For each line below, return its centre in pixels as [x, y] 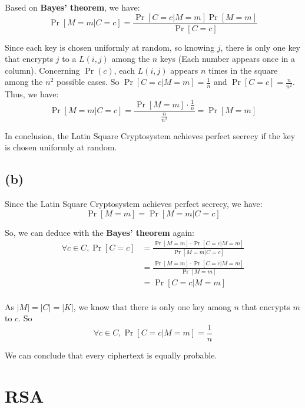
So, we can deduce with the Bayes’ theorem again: [100, 232]
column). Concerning [42, 70]
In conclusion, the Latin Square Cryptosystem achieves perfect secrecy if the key [150, 135]
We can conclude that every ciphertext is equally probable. [111, 355]
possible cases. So [88, 82]
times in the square [243, 70]
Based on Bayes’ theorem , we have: [72, 7]
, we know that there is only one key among [152, 306]
